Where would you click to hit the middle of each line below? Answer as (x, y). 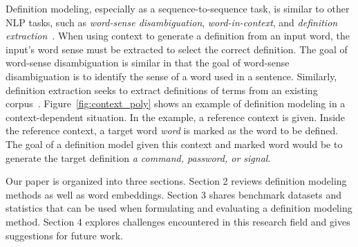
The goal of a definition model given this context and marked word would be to (174, 144)
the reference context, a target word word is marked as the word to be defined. (172, 130)
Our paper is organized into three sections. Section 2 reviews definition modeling (176, 181)
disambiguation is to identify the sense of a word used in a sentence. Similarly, (171, 76)
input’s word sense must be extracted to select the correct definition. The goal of (177, 49)
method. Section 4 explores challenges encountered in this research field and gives (178, 221)
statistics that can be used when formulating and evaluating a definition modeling (179, 208)
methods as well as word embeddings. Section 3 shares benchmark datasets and (174, 194)
